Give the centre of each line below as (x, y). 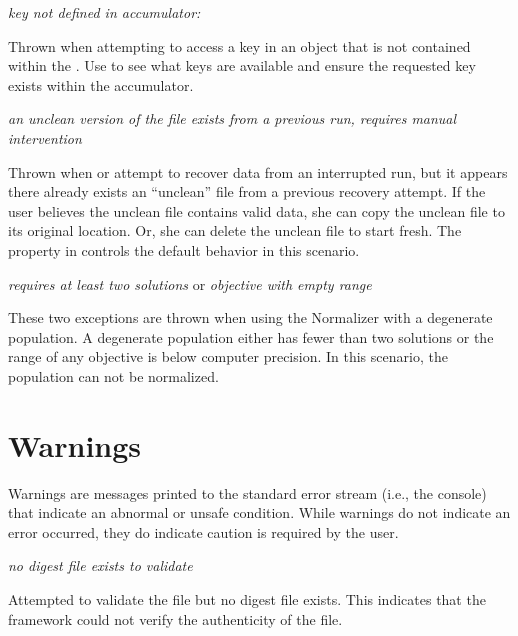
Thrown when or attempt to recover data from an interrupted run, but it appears (258, 171)
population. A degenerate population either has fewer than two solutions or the (251, 336)
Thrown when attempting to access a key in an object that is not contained (239, 45)
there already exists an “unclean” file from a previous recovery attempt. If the (247, 191)
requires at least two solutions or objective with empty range (190, 283)
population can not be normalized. (113, 375)
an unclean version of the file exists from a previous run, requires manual (232, 118)
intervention (45, 137)
